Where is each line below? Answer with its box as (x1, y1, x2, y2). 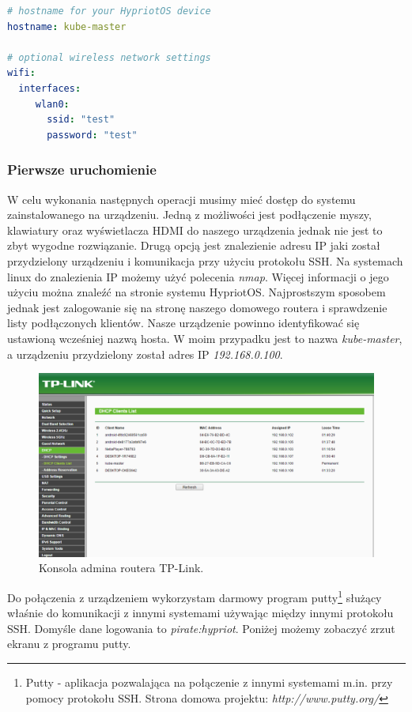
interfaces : (18, 82, 81, 94)
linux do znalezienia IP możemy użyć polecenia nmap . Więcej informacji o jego (7, 268, 389, 284)
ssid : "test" (47, 114, 115, 126)
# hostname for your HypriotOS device (7, 6, 211, 17)
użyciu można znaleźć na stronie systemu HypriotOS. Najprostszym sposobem (7, 284, 386, 300)
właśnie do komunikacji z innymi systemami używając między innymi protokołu (7, 605, 394, 621)
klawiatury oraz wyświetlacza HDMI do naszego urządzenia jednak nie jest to (7, 221, 383, 238)
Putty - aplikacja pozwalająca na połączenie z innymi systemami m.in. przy (25, 674, 393, 691)
